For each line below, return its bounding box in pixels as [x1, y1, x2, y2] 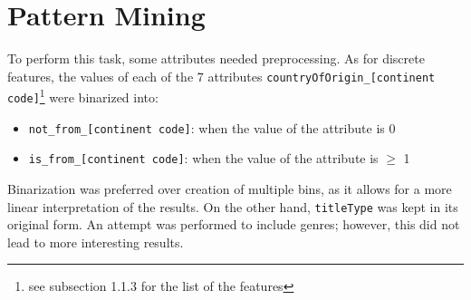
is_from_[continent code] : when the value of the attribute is [28, 149, 379, 168]
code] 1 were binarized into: [7, 85, 159, 107]
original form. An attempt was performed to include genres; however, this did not [7, 215, 460, 234]
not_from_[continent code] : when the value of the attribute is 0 [28, 118, 396, 137]
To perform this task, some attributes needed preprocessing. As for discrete [7, 49, 425, 68]
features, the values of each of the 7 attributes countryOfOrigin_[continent [7, 66, 436, 85]
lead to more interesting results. [7, 232, 184, 251]
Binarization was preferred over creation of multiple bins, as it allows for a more [7, 179, 452, 198]
